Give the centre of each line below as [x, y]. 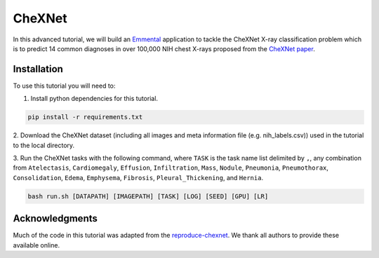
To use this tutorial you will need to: [64, 86]
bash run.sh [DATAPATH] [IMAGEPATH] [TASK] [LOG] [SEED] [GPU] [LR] [148, 196]
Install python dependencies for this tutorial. [94, 99]
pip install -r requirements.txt [85, 117]
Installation [38, 69]
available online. [36, 245]
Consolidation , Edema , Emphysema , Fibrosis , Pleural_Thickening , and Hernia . [138, 177]
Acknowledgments [55, 218]
